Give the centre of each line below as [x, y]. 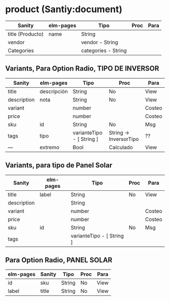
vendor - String [99, 42]
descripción [54, 91]
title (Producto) [26, 34]
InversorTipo [124, 139]
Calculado [121, 147]
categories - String [104, 50]
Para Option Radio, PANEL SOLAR [59, 260]
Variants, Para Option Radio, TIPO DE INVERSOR [82, 69]
